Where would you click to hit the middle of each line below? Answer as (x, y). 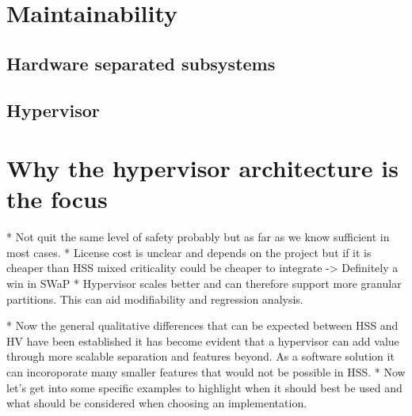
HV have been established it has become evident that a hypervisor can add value (203, 340)
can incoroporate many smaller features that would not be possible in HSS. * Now (206, 372)
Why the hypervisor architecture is (202, 168)
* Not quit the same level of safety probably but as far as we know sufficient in (198, 237)
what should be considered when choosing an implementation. (157, 403)
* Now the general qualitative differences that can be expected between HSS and (202, 325)
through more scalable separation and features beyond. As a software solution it (200, 356)
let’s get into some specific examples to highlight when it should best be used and (204, 387)
